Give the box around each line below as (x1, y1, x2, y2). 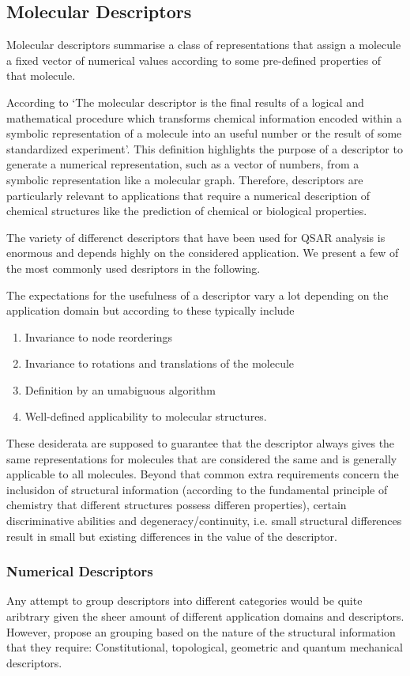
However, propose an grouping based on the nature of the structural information (6, 623, 396, 640)
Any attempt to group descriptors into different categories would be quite (6, 592, 363, 609)
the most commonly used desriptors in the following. (6, 259, 261, 276)
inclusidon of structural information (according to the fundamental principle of (6, 481, 388, 497)
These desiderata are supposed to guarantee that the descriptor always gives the (6, 435, 395, 451)
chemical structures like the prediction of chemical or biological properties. (6, 202, 367, 219)
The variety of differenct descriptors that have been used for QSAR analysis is (6, 228, 386, 245)
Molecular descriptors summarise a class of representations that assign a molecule (6, 36, 401, 53)
